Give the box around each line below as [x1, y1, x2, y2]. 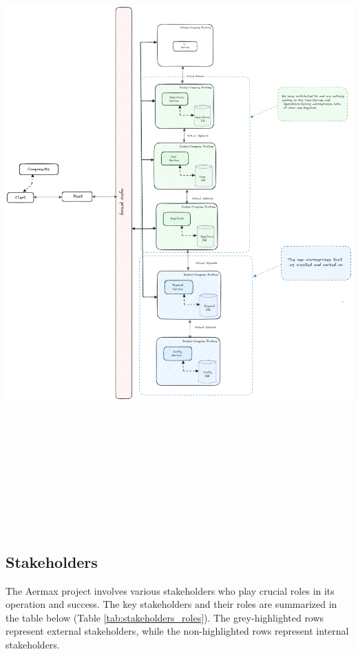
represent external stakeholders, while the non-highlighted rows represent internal [6, 624, 349, 638]
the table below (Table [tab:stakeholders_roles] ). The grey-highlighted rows [6, 610, 324, 624]
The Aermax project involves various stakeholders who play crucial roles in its [6, 583, 335, 597]
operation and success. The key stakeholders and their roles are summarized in [6, 597, 337, 611]
